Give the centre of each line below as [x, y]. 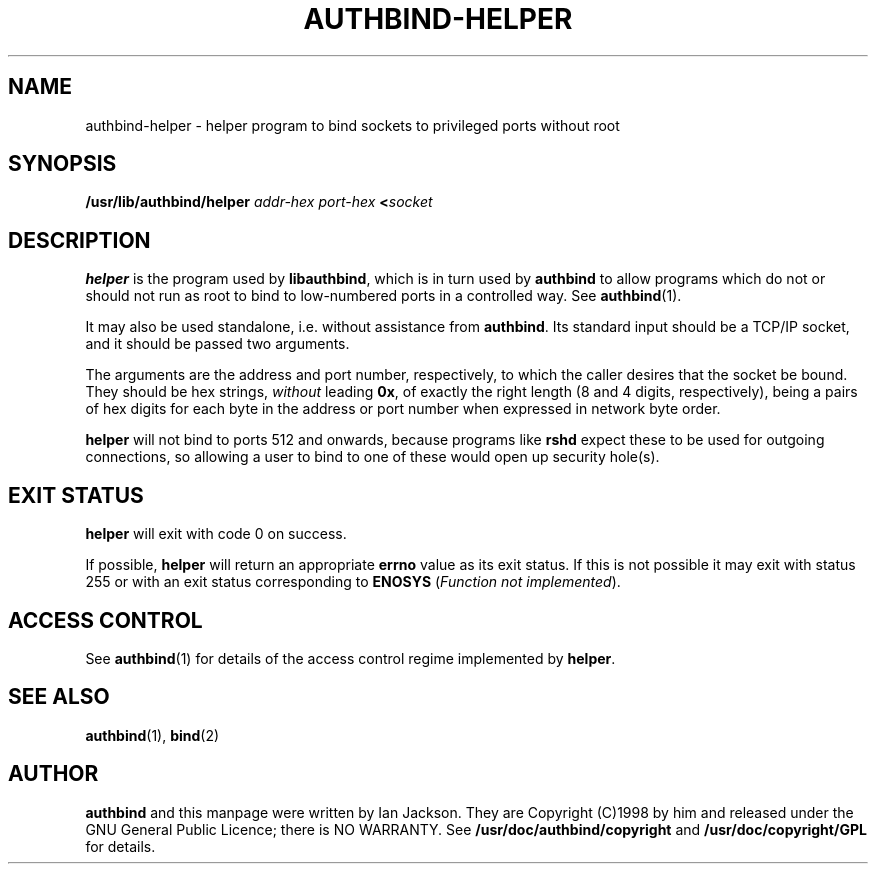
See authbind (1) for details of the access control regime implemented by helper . [350, 658]
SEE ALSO [59, 697]
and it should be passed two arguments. [217, 344]
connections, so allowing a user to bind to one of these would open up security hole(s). [372, 457]
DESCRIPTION [79, 240]
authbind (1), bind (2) [152, 735]
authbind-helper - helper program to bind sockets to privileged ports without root [352, 125]
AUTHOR [53, 774]
